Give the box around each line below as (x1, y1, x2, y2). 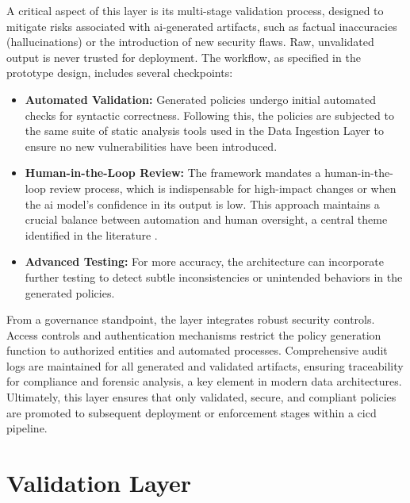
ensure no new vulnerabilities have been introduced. (25, 137, 278, 154)
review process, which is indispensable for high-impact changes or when (49, 179, 397, 196)
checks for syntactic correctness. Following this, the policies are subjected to (25, 106, 394, 123)
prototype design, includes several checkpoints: (6, 64, 233, 81)
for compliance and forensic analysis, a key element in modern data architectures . (6, 373, 402, 390)
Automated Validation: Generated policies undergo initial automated (25, 90, 376, 107)
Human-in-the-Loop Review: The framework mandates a (25, 164, 321, 181)
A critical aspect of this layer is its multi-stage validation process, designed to (6, 2, 384, 18)
